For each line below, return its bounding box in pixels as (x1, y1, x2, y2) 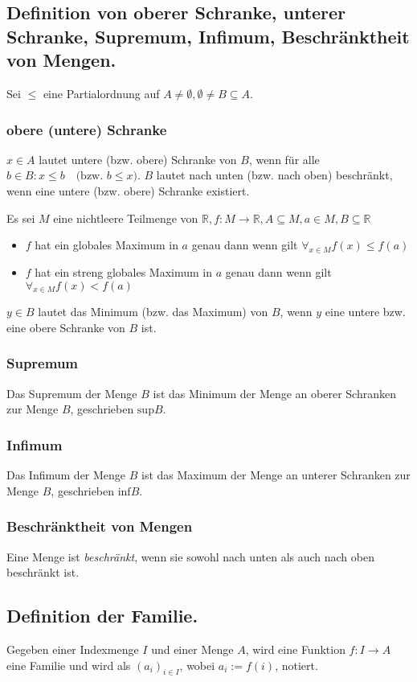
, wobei (179, 656, 215, 673)
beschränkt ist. (6, 564, 80, 581)
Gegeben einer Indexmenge (6, 640, 139, 657)
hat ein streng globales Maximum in (35, 263, 213, 280)
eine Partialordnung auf (43, 84, 160, 101)
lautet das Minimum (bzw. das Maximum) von (38, 303, 268, 320)
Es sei (6, 209, 35, 226)
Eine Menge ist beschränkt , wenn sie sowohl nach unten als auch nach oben (6, 548, 374, 565)
